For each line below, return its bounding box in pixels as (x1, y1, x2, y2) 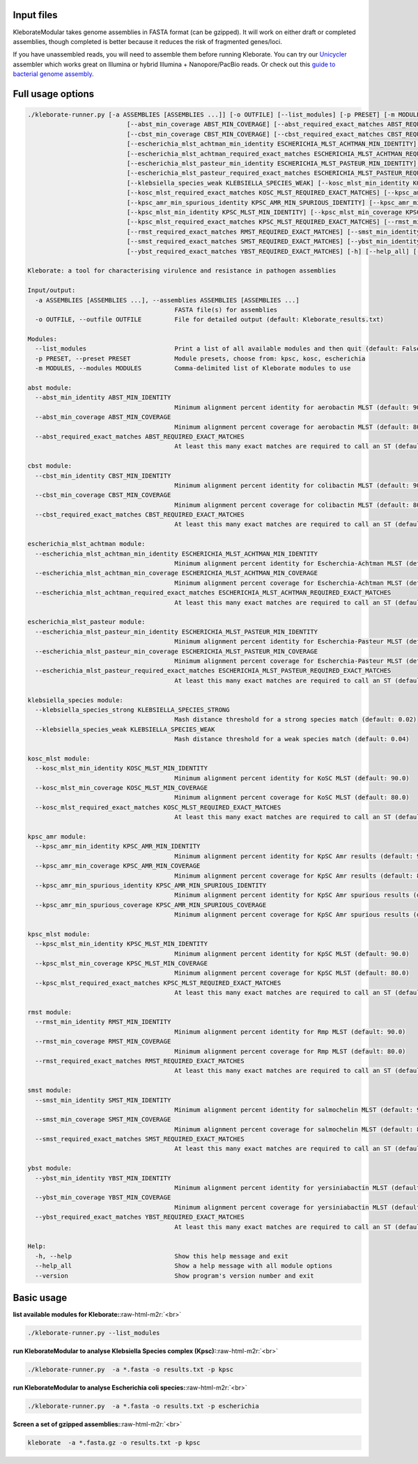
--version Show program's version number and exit (35, 1272, 315, 1279)
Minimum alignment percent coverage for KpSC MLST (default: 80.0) (174, 969, 410, 977)
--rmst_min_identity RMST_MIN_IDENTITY (35, 1018, 171, 1026)
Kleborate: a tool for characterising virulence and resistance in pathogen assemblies (27, 267, 336, 275)
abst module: (27, 384, 72, 392)
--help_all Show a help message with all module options (35, 1262, 333, 1270)
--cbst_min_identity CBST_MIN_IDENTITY (35, 471, 171, 480)
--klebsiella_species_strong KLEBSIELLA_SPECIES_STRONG (35, 706, 230, 714)
